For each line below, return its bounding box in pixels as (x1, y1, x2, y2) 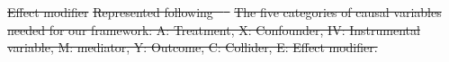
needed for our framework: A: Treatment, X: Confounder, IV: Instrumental (7, 20, 420, 39)
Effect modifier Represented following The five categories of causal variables (7, 3, 442, 21)
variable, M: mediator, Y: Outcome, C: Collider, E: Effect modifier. (7, 38, 378, 57)
